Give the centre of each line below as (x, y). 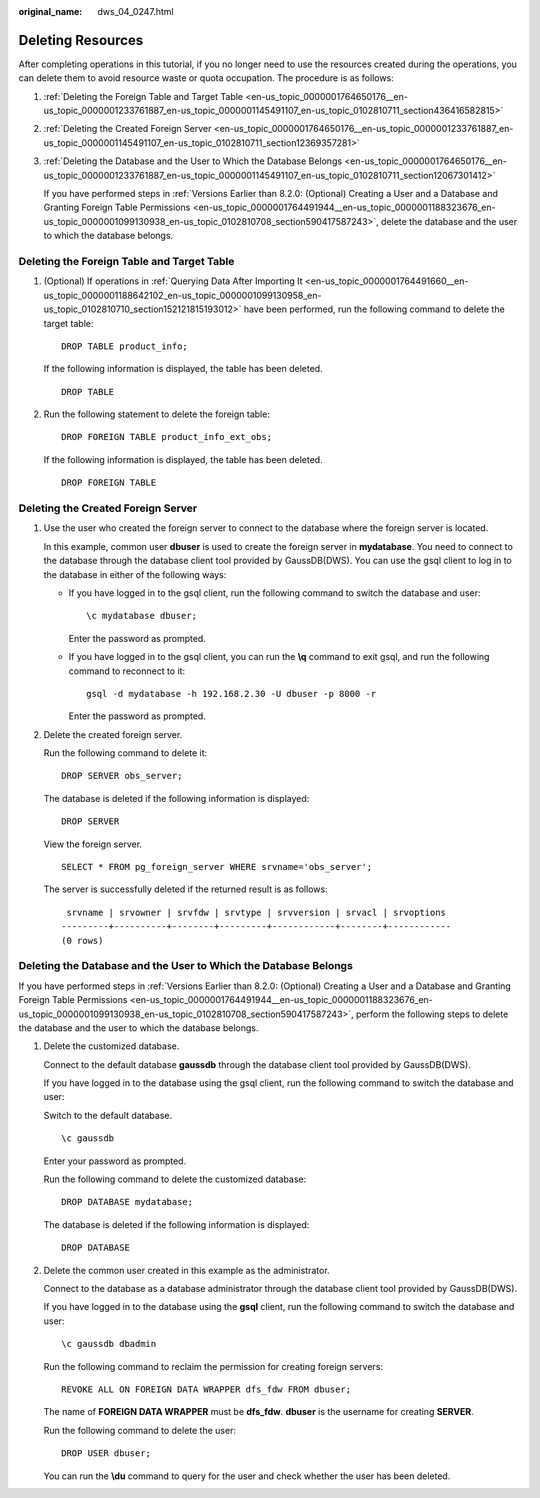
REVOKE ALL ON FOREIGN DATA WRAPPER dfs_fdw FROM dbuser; (206, 1389)
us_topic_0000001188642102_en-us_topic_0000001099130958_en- (182, 295)
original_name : (50, 11)
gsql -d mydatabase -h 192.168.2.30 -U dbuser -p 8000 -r (231, 693)
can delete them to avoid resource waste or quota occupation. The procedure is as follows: (206, 78)
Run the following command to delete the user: (140, 1430)
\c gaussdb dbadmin (109, 1344)
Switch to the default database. (108, 1115)
